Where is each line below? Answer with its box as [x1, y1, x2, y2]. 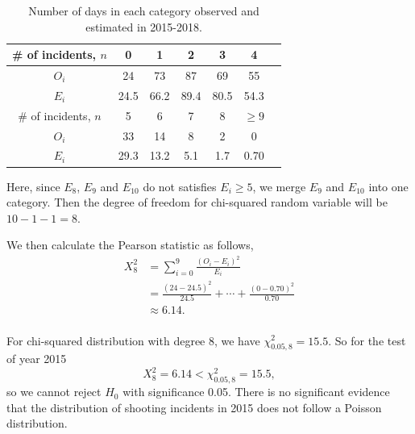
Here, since [6, 177, 60, 194]
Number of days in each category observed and [28, 2, 259, 19]
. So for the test [328, 332, 406, 348]
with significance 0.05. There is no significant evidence [122, 383, 390, 400]
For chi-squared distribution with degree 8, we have [6, 332, 260, 348]
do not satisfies [143, 177, 217, 194]
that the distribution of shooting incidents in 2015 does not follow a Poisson [6, 399, 382, 415]
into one [368, 177, 409, 194]
